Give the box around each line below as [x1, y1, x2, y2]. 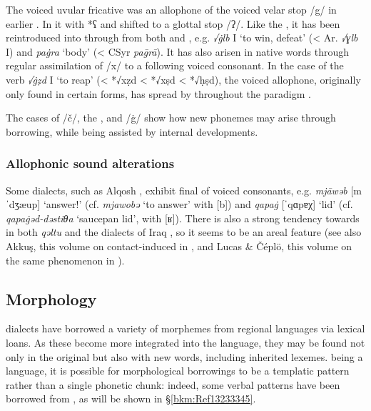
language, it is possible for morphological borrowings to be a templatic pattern [6, 363, 350, 378]
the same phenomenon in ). [6, 252, 125, 267]
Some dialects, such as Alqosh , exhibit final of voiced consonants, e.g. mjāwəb [6, 182, 347, 197]
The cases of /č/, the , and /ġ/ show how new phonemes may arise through [6, 110, 336, 125]
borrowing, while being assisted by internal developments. [6, 124, 258, 139]
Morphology [6, 287, 97, 310]
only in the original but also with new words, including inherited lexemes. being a [6, 349, 363, 364]
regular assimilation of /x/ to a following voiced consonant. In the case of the [6, 58, 344, 73]
